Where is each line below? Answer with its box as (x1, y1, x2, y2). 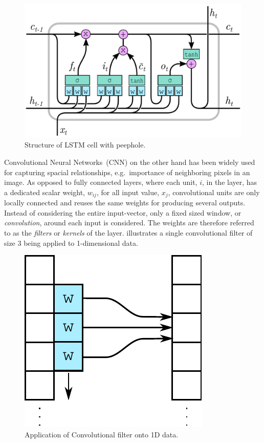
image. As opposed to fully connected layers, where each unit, (4, 177, 197, 187)
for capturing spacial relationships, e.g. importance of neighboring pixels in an (4, 166, 250, 177)
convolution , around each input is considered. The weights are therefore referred (4, 217, 254, 228)
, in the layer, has (202, 177, 257, 187)
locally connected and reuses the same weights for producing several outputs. (4, 197, 246, 208)
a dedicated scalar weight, (4, 186, 85, 197)
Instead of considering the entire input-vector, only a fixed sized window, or (4, 207, 241, 218)
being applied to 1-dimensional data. (24, 237, 138, 248)
